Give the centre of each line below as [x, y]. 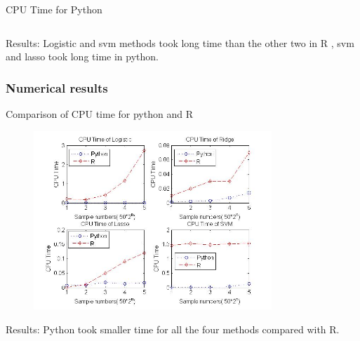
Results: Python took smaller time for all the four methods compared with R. [173, 329]
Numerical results [57, 87]
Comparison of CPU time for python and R [99, 114]
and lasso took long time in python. [82, 56]
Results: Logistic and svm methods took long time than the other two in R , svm [180, 42]
